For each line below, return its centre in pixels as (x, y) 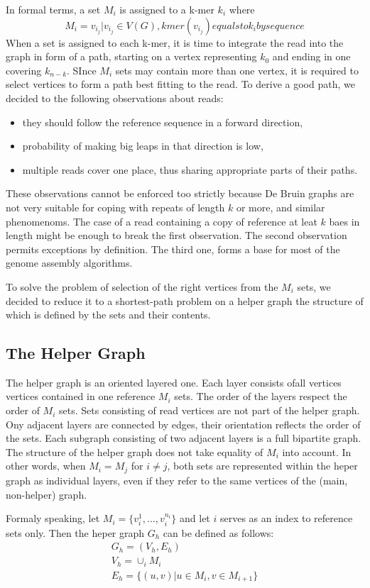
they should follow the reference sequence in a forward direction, (163, 122)
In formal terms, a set (53, 9)
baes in (344, 221)
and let (195, 518)
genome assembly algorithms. (69, 263)
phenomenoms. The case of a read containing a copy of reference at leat (162, 221)
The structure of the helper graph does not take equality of (135, 451)
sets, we (314, 286)
